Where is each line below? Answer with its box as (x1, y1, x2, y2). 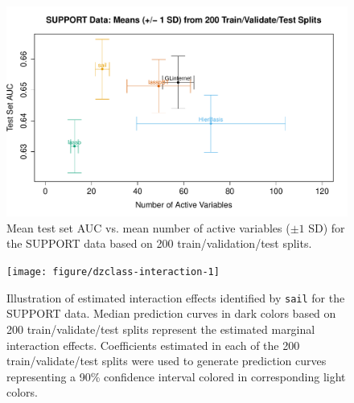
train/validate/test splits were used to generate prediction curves (6, 352, 327, 369)
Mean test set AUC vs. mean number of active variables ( (6, 219, 290, 236)
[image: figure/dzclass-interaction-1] (6, 266, 220, 278)
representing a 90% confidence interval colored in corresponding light (6, 368, 346, 384)
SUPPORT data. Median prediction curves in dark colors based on (6, 305, 336, 322)
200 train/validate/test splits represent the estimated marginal (6, 320, 315, 337)
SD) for (308, 219, 345, 236)
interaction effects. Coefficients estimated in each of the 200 (6, 336, 300, 353)
